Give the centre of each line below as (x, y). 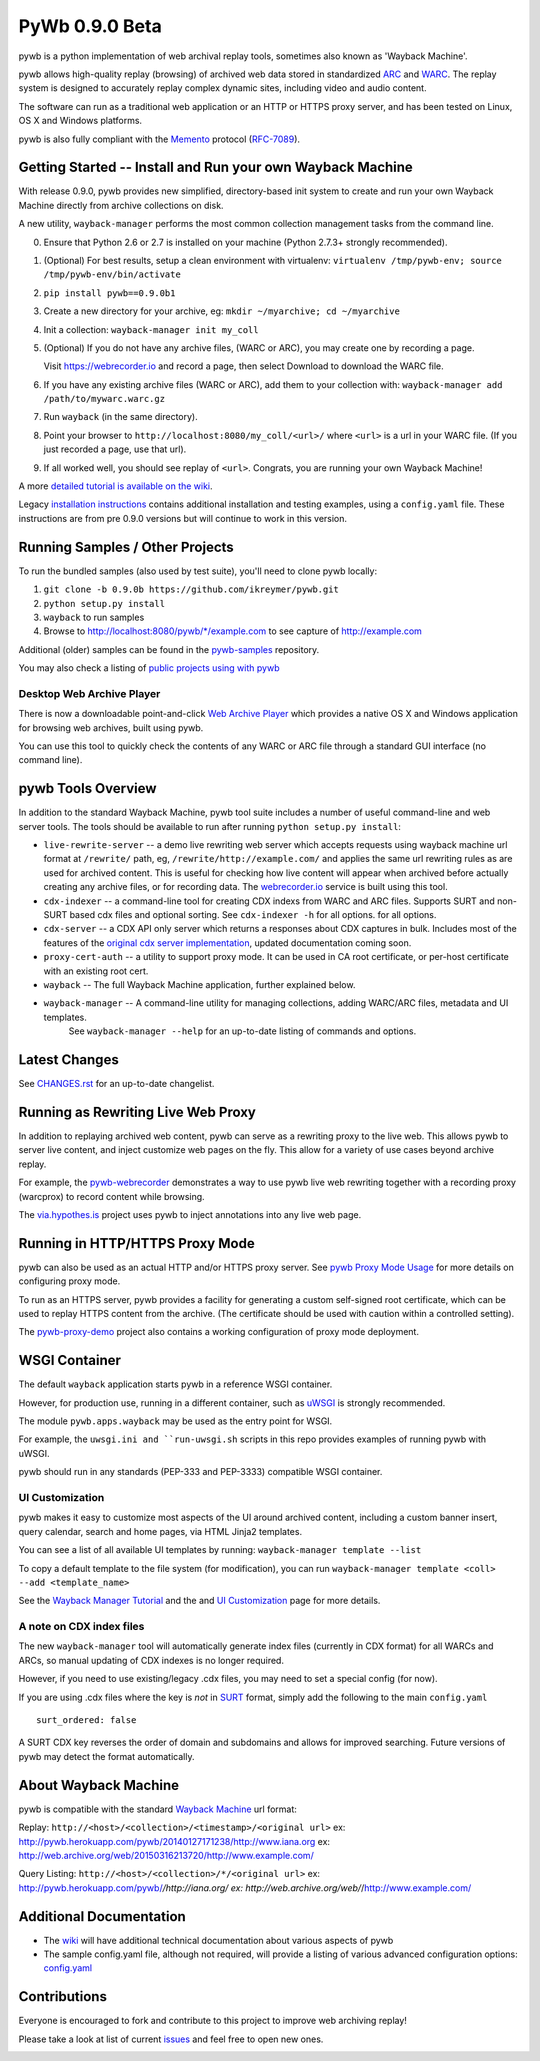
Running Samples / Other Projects (126, 546)
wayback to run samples (94, 617)
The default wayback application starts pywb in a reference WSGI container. (175, 1384)
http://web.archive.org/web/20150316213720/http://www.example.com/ (166, 1855)
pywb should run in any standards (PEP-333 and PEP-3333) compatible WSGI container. (200, 1472)
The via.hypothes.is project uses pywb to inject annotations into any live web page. (190, 1214)
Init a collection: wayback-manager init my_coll (151, 329)
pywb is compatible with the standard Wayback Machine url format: (157, 1809)
